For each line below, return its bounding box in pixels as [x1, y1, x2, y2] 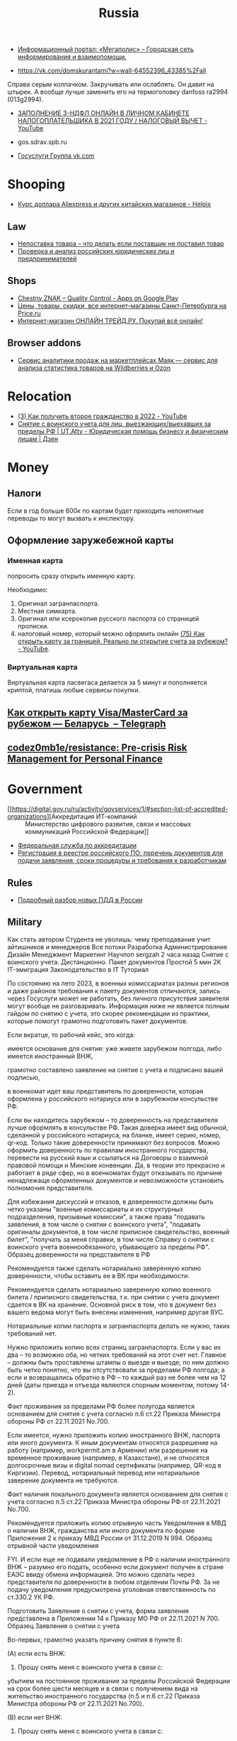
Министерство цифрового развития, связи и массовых [25, 820, 192, 829]
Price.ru [17, 309, 41, 317]
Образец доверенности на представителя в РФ [7, 1250, 151, 1258]
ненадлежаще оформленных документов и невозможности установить [7, 1176, 224, 1184]
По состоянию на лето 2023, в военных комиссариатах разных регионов [7, 978, 229, 988]
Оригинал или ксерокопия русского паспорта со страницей [17, 614, 200, 623]
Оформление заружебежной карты [7, 534, 174, 546]
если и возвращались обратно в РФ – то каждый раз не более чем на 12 [7, 1372, 226, 1382]
